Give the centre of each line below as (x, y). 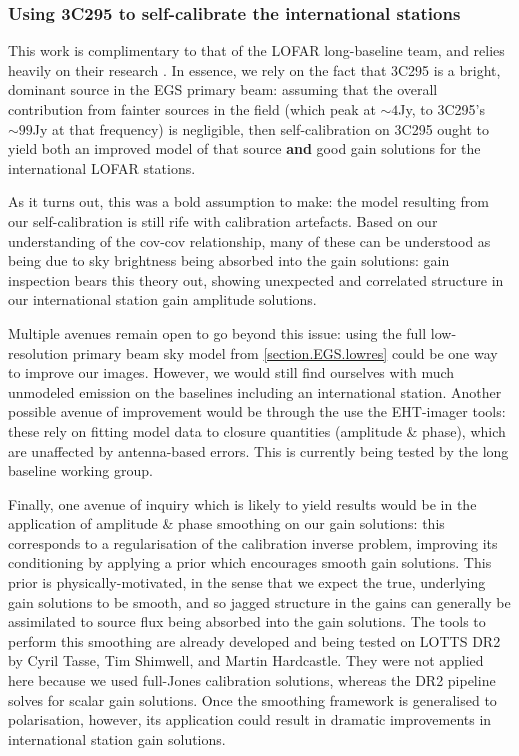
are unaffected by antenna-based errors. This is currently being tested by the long (258, 450)
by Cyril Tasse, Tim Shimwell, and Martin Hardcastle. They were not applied (246, 660)
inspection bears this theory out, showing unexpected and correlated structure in (256, 279)
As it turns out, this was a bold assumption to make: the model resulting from (248, 201)
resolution (38, 352)
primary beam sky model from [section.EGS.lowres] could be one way (285, 352)
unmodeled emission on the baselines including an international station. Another (255, 391)
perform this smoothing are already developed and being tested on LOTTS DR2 (254, 640)
